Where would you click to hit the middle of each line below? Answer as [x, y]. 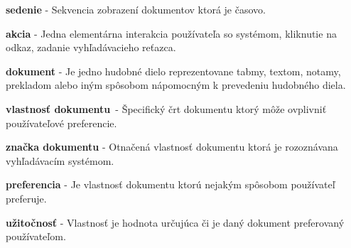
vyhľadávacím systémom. [60, 160]
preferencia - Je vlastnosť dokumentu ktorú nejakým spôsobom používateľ [171, 184]
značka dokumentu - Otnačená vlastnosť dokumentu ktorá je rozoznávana [172, 147]
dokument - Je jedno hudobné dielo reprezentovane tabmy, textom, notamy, [173, 71]
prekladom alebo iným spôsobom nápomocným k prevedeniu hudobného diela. [176, 85]
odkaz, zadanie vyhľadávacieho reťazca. [91, 47]
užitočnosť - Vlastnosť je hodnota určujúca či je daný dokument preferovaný [175, 222]
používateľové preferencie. [61, 123]
